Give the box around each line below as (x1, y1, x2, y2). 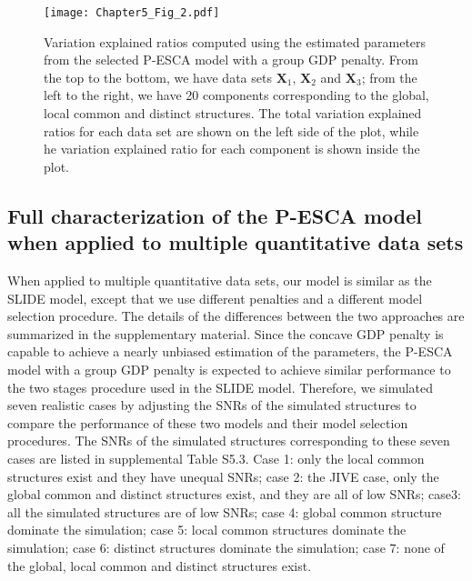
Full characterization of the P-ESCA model (7, 201, 422, 229)
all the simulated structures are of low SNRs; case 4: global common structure (7, 502, 442, 521)
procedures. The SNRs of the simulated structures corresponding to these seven (7, 431, 450, 450)
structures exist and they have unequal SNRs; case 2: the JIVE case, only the (7, 466, 439, 486)
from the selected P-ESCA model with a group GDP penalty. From (44, 50, 418, 69)
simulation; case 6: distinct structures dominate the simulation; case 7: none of (7, 537, 445, 556)
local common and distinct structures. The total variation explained (44, 104, 422, 123)
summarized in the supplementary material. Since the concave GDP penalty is (7, 324, 444, 343)
